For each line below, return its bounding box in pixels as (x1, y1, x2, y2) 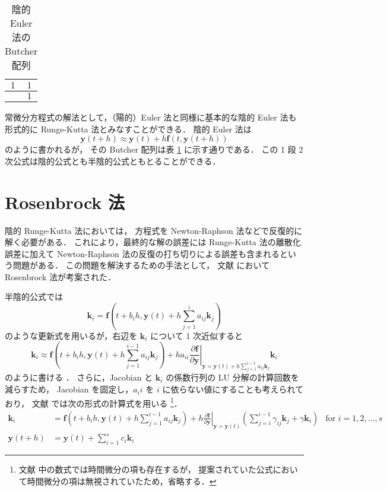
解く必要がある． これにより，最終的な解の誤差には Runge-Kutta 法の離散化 (5, 236, 301, 248)
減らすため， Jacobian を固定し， (5, 383, 134, 395)
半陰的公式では (5, 290, 63, 303)
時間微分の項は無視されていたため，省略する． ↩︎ (27, 474, 217, 487)
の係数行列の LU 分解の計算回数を (166, 371, 299, 384)
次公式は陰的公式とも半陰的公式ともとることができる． (5, 154, 221, 167)
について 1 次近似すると (150, 329, 243, 341)
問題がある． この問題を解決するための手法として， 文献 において (12, 259, 270, 271)
